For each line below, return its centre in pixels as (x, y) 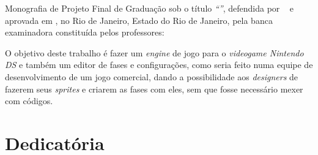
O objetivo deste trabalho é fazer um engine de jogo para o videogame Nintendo (154, 52)
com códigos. (29, 101)
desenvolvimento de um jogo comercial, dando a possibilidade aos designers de (152, 76)
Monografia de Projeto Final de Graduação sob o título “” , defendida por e (149, 8)
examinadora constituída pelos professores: (85, 32)
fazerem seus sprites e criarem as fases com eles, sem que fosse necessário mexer (154, 89)
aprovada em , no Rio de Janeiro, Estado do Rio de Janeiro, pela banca (139, 20)
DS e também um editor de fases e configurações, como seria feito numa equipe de (159, 65)
